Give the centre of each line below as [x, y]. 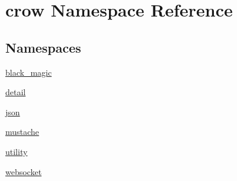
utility [17, 151]
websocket [24, 171]
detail [16, 92]
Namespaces [43, 47]
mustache [22, 132]
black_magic [29, 72]
